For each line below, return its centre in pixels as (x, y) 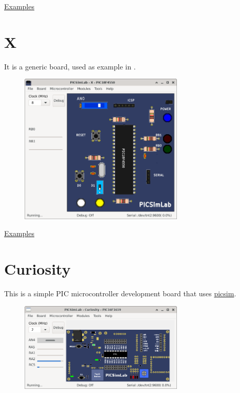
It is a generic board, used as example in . (70, 66)
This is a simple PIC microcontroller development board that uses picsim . (120, 293)
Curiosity (37, 269)
